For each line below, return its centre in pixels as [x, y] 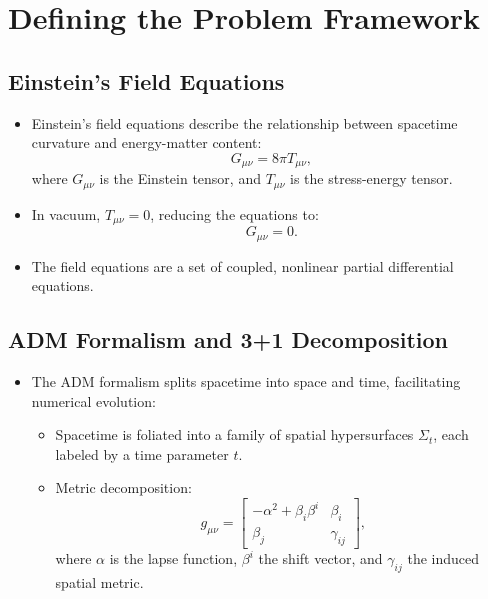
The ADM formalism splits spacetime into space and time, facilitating [246, 380]
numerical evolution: [93, 400]
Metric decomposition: [123, 487]
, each [451, 434]
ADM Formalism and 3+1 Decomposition [228, 339]
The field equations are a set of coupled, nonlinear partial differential [242, 265]
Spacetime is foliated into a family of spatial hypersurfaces [234, 434]
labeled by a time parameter [142, 453]
